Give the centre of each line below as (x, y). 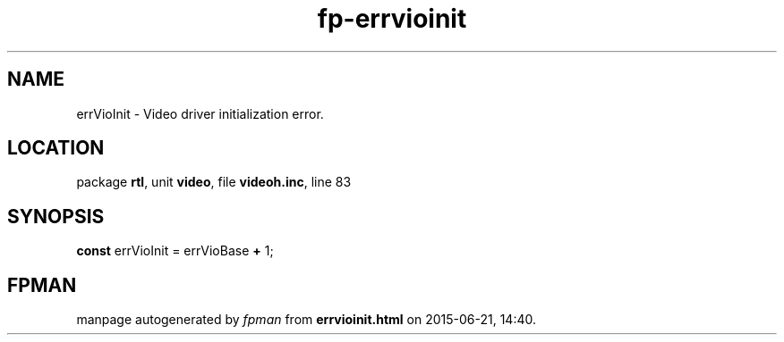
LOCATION (56, 148)
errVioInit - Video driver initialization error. (200, 113)
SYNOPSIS (56, 216)
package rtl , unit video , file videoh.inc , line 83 (214, 182)
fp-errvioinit (392, 19)
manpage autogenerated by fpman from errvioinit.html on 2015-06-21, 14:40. (306, 320)
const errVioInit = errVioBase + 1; (175, 251)
